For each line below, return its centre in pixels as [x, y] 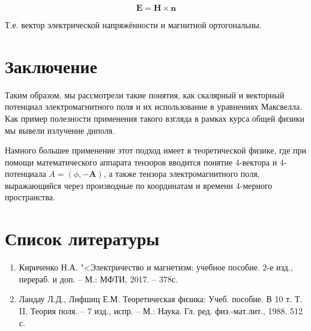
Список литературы [82, 238]
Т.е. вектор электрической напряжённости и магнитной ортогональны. [133, 25]
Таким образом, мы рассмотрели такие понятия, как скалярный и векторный [145, 94]
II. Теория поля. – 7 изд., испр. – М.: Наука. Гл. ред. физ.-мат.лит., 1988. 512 [161, 310]
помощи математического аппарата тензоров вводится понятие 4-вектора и [141, 162]
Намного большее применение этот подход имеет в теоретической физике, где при [156, 150]
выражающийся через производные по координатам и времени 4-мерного [139, 185]
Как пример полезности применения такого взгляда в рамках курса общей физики [155, 118]
